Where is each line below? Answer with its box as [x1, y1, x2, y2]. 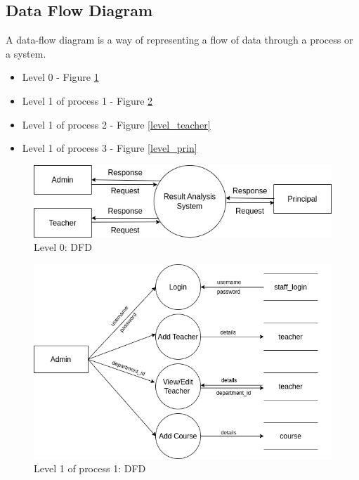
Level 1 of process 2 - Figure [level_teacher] [22, 117, 211, 131]
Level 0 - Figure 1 [22, 70, 99, 84]
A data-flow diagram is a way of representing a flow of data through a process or [6, 32, 353, 47]
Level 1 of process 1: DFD [34, 461, 146, 476]
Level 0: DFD [34, 240, 92, 254]
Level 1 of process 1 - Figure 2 [22, 93, 153, 108]
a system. [6, 46, 46, 60]
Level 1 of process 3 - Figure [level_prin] [22, 141, 197, 155]
